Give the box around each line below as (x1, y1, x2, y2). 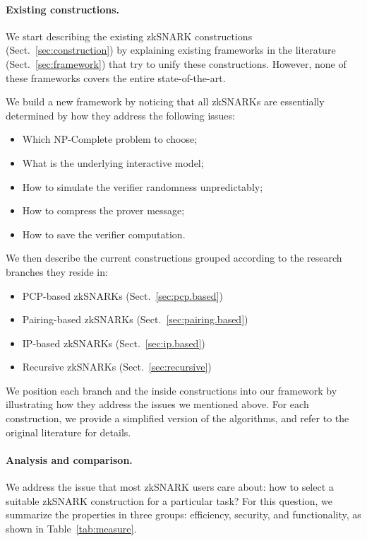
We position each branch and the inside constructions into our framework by (6, 383, 337, 397)
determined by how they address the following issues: (6, 107, 235, 122)
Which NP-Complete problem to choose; (22, 132, 198, 146)
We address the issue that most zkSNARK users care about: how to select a (6, 479, 334, 494)
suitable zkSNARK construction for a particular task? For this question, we (6, 493, 332, 508)
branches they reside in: (6, 264, 108, 279)
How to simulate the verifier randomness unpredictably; (22, 179, 263, 194)
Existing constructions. (6, 1, 120, 16)
